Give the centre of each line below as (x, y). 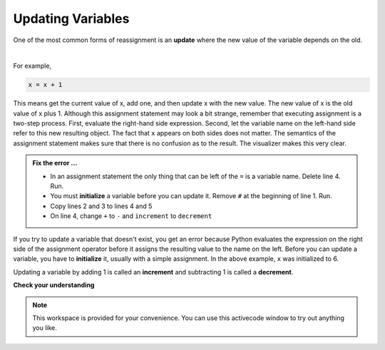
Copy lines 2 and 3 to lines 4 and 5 (101, 206)
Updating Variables (71, 19)
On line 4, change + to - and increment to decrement (131, 216)
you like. (45, 328)
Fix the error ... (55, 163)
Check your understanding (54, 285)
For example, (32, 66)
